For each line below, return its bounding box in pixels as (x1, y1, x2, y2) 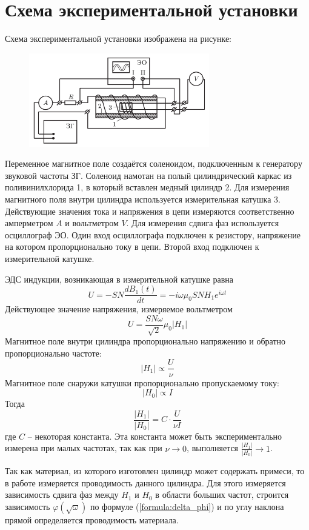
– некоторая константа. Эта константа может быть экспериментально (27, 429, 282, 442)
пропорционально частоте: (5, 346, 102, 359)
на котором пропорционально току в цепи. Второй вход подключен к (5, 240, 259, 253)
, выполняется (187, 441, 239, 454)
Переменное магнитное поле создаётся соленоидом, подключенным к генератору (5, 157, 302, 170)
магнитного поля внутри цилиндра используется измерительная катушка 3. (5, 192, 281, 205)
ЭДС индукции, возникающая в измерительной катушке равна (5, 272, 233, 285)
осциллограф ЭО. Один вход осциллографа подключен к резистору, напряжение (5, 228, 301, 241)
